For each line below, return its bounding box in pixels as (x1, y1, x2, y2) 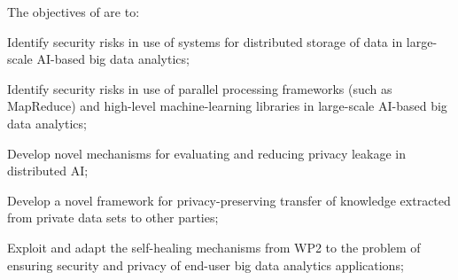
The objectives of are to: (7, 3, 140, 20)
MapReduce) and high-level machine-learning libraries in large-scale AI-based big (7, 97, 447, 115)
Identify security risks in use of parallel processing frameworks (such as (7, 79, 392, 97)
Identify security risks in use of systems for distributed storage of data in (7, 32, 403, 51)
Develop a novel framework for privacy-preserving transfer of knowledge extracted (7, 191, 451, 209)
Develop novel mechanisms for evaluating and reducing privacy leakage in (7, 144, 407, 162)
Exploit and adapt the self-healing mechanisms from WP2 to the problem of (7, 237, 421, 256)
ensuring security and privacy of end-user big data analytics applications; (7, 255, 404, 274)
